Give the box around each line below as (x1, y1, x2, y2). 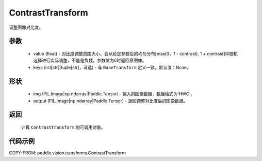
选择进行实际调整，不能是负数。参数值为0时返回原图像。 (33, 57, 147, 63)
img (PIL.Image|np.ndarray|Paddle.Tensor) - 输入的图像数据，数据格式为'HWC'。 (33, 91, 195, 97)
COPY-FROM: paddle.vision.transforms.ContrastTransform (9, 150, 126, 156)
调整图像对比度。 (9, 24, 43, 30)
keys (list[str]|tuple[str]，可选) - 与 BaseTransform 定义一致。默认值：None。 (33, 64, 191, 70)
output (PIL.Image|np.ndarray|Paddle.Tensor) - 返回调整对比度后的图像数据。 (33, 98, 188, 104)
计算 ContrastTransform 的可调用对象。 (21, 124, 106, 130)
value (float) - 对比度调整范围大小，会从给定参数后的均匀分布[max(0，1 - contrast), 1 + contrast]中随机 (33, 51, 238, 56)
